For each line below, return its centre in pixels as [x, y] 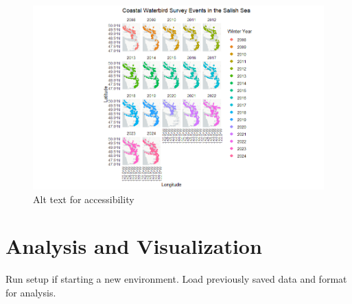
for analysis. [31, 292]
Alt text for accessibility [84, 199]
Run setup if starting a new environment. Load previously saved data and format [176, 279]
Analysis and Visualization [134, 246]
